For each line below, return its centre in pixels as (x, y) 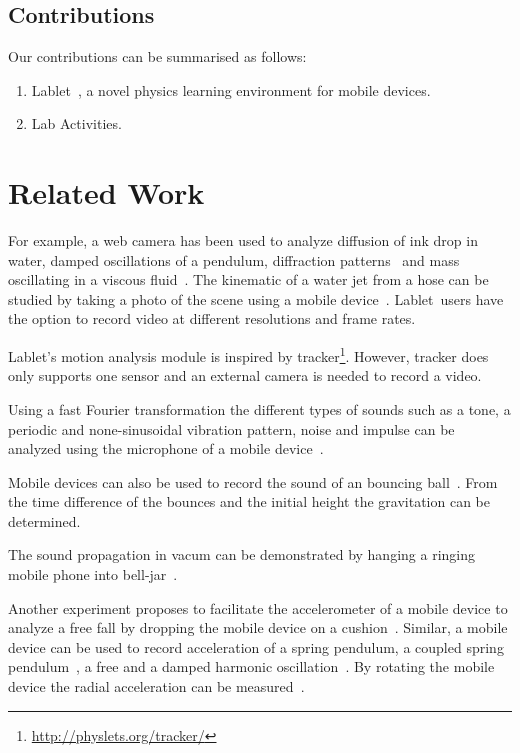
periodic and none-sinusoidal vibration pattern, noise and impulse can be (231, 428)
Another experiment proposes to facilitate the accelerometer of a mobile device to (258, 607)
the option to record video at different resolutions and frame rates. (212, 318)
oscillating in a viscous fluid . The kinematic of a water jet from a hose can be (248, 279)
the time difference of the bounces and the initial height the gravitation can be (249, 501)
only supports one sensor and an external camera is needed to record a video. (245, 375)
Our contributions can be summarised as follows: (157, 56)
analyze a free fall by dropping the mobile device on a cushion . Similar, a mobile (258, 627)
